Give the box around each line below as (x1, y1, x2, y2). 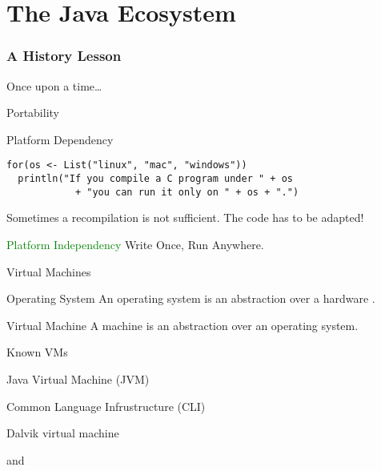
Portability (6, 104, 59, 121)
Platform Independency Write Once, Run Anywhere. (6, 235, 264, 252)
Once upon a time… (6, 77, 102, 94)
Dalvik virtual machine (6, 425, 119, 441)
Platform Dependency (6, 131, 114, 147)
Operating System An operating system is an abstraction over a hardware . (6, 290, 375, 307)
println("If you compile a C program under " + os (18, 173, 293, 185)
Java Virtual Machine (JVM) (6, 370, 150, 387)
